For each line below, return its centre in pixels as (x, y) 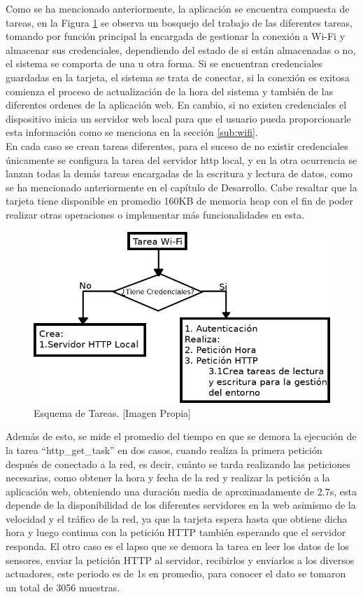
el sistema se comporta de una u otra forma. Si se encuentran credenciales (164, 63)
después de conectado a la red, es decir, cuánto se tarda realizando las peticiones (178, 464)
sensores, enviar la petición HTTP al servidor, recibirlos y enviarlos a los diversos (180, 560)
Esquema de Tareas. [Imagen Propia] (113, 412)
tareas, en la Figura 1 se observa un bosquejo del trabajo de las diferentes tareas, (179, 22)
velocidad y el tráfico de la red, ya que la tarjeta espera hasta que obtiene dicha (177, 518)
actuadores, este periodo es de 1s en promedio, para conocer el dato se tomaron (176, 574)
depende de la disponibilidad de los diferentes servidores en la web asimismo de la (181, 505)
